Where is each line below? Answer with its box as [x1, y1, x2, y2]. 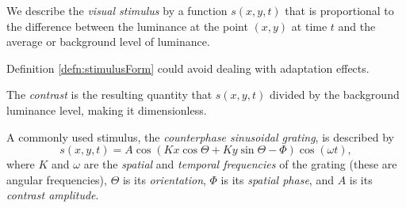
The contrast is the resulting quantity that [6, 86, 213, 103]
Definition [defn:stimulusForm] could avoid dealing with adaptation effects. [6, 59, 370, 76]
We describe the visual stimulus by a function [6, 2, 228, 18]
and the [338, 17, 376, 34]
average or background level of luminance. [6, 33, 210, 50]
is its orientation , [122, 171, 206, 187]
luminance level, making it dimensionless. [6, 101, 207, 118]
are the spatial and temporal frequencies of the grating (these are [83, 156, 397, 172]
